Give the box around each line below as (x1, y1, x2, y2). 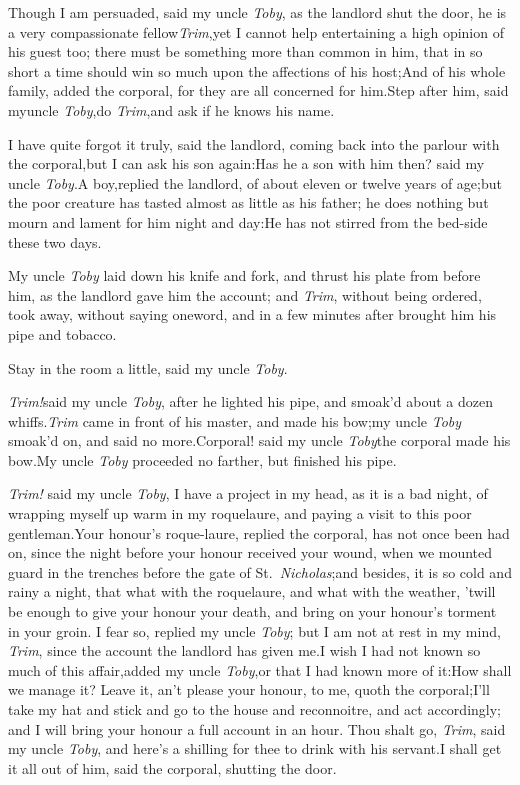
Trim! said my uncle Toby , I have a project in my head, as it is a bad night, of (8, 483, 488, 504)
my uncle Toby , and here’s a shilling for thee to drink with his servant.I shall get (8, 738, 502, 759)
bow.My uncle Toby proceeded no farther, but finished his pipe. (8, 449, 397, 470)
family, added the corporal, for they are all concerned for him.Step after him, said (8, 80, 509, 101)
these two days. (8, 231, 102, 252)
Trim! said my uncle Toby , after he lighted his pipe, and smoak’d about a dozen (8, 391, 493, 412)
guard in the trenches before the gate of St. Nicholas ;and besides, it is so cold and (8, 561, 512, 582)
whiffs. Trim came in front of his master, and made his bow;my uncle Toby (8, 410, 462, 431)
